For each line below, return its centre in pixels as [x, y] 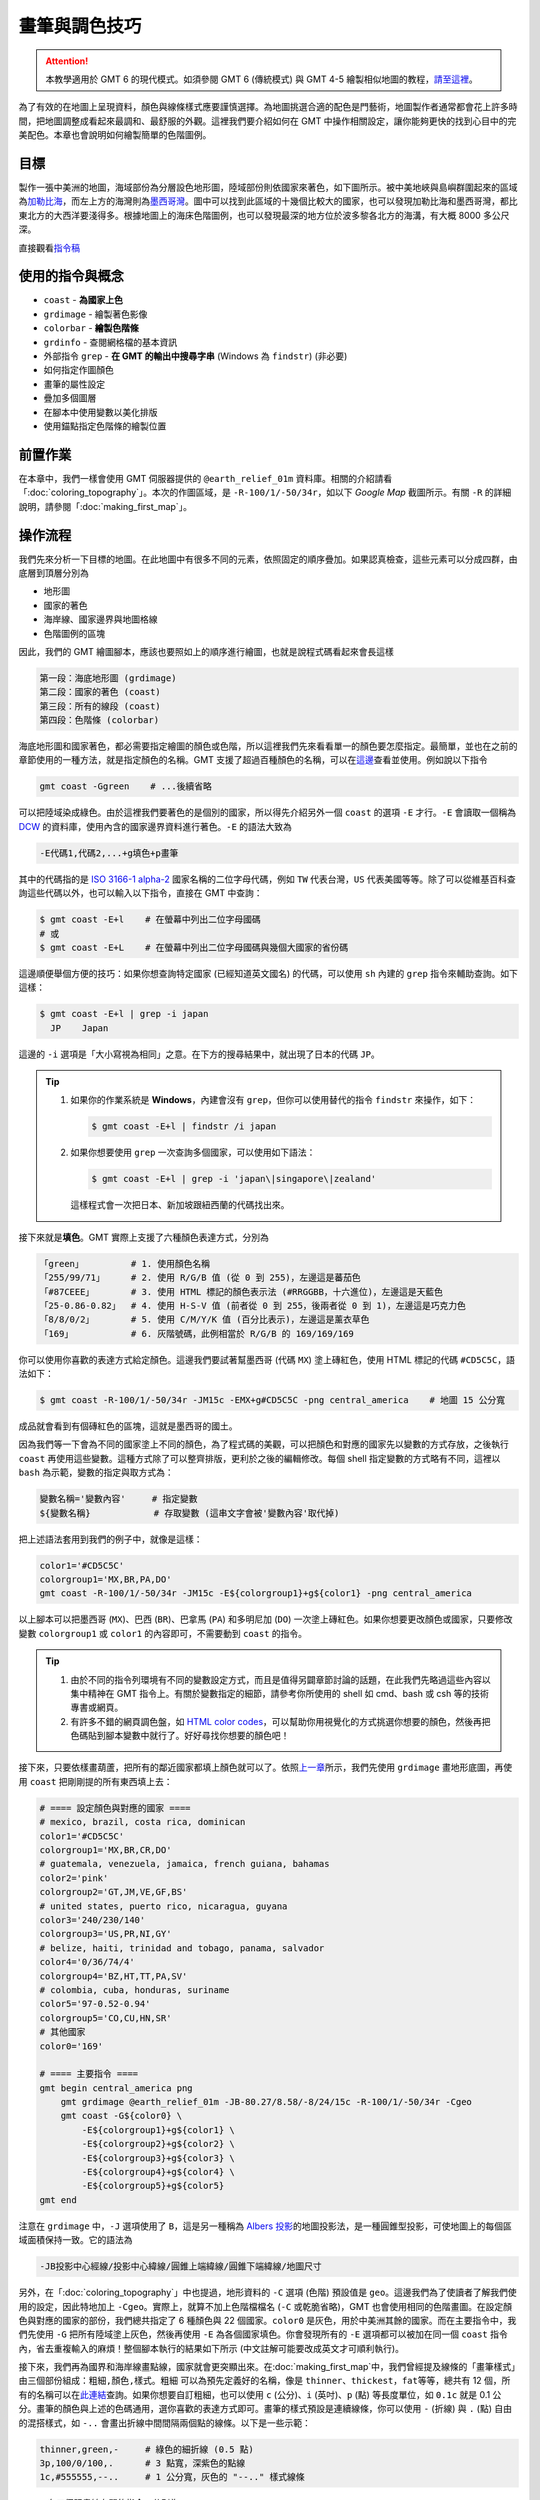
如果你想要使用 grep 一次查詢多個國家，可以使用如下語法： [193, 1152]
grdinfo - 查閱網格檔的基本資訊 [110, 342]
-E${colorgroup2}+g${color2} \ [158, 2144]
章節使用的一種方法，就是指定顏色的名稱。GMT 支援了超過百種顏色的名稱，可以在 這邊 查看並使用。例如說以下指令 [253, 760]
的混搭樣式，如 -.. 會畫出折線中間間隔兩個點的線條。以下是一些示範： [165, 2422]
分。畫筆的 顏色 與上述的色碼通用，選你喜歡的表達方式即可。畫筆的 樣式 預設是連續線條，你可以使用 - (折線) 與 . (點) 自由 [265, 2409]
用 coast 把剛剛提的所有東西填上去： [96, 1781]
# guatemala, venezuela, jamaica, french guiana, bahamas [184, 1864]
